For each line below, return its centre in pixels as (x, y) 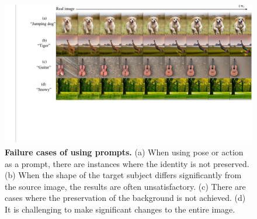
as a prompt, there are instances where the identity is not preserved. (127, 163)
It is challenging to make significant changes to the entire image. (120, 209)
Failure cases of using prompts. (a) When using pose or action (124, 152)
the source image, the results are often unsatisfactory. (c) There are (125, 186)
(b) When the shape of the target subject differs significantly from (123, 175)
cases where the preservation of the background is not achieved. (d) (125, 198)
